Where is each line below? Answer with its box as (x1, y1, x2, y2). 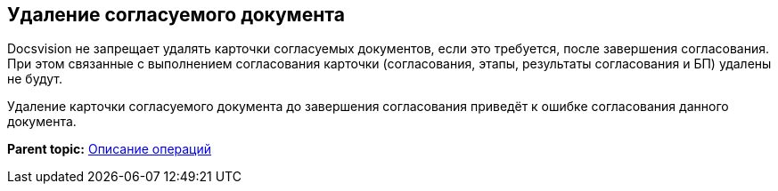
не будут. (7, 71, 62, 87)
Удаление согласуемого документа (7, 4, 345, 26)
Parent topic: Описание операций (7, 141, 212, 157)
